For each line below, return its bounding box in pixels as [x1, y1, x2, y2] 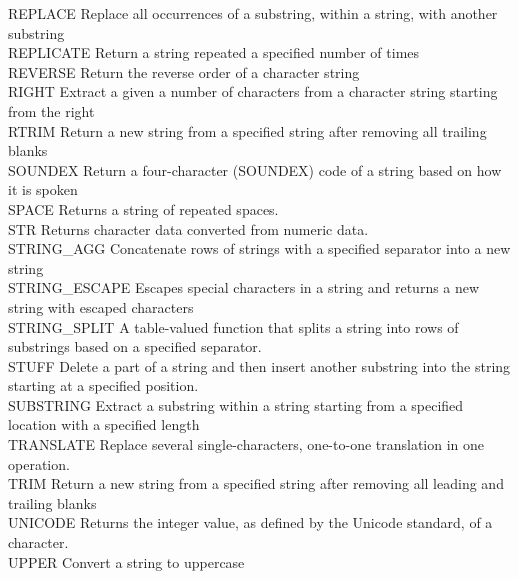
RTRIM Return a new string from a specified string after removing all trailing [8, 120, 487, 141]
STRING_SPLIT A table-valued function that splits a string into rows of [8, 316, 459, 337]
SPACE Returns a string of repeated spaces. [8, 198, 279, 219]
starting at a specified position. [8, 375, 199, 396]
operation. [8, 453, 70, 474]
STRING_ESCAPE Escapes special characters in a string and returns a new [8, 277, 480, 298]
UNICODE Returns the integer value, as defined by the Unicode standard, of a [8, 512, 493, 533]
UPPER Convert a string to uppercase [8, 551, 245, 572]
